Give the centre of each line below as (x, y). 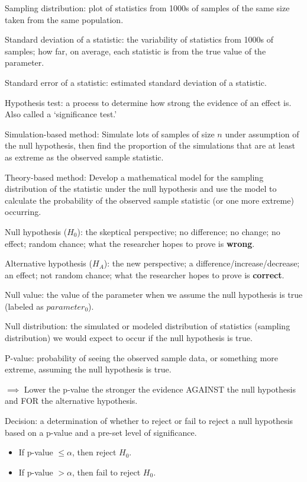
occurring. (23, 212)
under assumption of (262, 134)
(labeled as (24, 306)
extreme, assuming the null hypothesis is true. (88, 369)
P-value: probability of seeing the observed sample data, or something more (141, 357)
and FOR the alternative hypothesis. (71, 401)
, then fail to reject (106, 472)
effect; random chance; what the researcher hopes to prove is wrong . (130, 243)
